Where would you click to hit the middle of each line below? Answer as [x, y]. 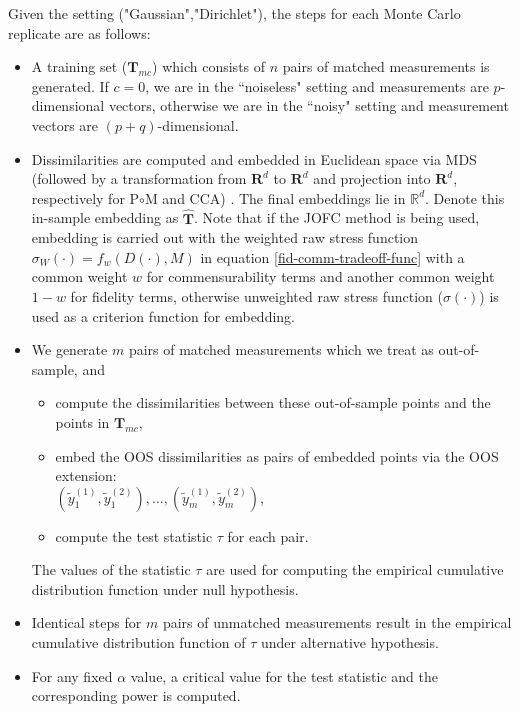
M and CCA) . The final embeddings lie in [275, 197]
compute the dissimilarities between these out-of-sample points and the [273, 402]
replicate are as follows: [79, 32]
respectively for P [85, 197]
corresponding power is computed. [136, 695]
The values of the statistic [111, 569]
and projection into [372, 178]
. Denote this [465, 197]
